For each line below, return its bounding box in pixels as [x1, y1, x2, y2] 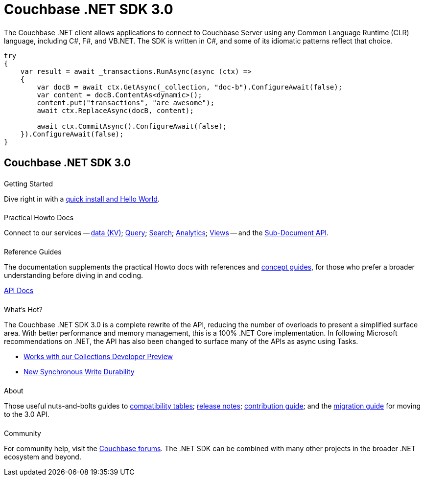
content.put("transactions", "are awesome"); [37, 98, 214, 107]
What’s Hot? [4, 305, 43, 314]
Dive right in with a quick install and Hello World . [4, 194, 160, 203]
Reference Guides [4, 248, 62, 256]
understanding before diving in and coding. [4, 271, 143, 280]
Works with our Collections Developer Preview [24, 352, 173, 361]
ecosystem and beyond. [4, 452, 81, 461]
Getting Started [4, 179, 53, 188]
